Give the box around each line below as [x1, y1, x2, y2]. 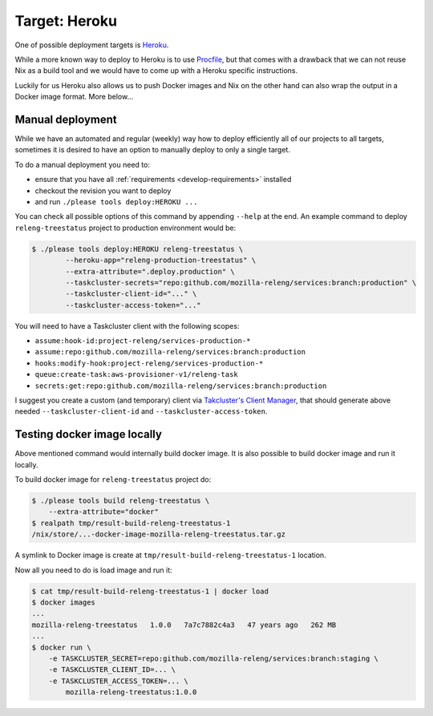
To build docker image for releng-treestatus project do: [14, 475, 212, 484]
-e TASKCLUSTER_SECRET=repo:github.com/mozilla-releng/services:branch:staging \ [48, 653, 378, 663]
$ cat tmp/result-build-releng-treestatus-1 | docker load [31, 586, 269, 596]
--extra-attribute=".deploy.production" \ [65, 267, 236, 276]
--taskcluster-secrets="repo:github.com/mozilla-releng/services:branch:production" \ [65, 277, 417, 287]
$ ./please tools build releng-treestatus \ [31, 496, 210, 505]
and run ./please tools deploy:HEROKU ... [34, 196, 198, 206]
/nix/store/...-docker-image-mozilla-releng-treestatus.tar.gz [31, 530, 286, 539]
